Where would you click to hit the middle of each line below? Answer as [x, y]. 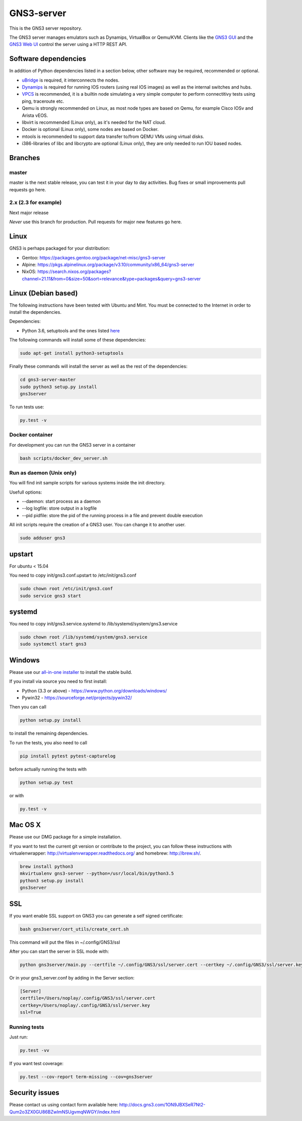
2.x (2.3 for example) [35, 202]
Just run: [19, 1037]
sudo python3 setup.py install [59, 387]
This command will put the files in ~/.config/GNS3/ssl [65, 942]
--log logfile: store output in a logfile [59, 508]
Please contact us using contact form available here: [64, 1105]
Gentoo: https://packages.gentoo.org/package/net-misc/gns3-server [94, 257]
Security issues [34, 1093]
